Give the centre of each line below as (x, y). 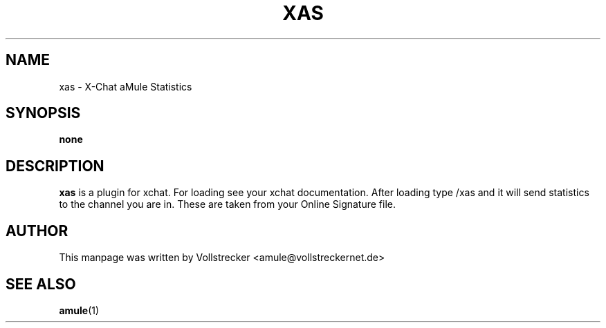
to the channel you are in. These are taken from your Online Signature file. (228, 204)
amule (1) (79, 310)
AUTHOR (37, 231)
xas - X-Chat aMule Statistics (126, 86)
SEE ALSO (41, 284)
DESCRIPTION (55, 166)
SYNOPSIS (43, 113)
